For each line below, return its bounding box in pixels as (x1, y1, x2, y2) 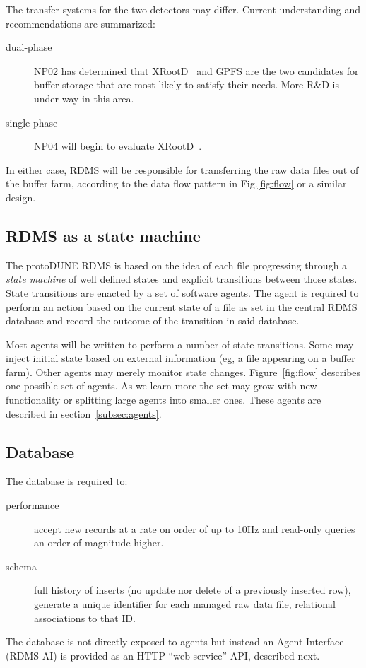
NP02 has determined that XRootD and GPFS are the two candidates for (34, 63, 359, 78)
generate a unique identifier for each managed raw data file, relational (34, 597, 336, 611)
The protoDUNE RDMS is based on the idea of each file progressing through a (6, 257, 348, 272)
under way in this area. (34, 90, 134, 105)
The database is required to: (6, 474, 128, 488)
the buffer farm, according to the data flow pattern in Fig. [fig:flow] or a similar (6, 176, 347, 191)
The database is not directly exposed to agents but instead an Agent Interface (6, 634, 344, 649)
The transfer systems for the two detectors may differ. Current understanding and (6, 2, 361, 16)
